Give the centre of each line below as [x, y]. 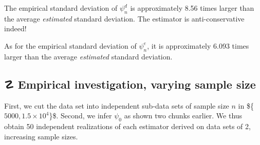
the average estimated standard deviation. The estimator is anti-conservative [124, 18]
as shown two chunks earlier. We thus [183, 116]
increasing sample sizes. [41, 136]
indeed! [15, 28]
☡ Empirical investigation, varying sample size [130, 84]
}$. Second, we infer [80, 116]
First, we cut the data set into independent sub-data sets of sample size [117, 105]
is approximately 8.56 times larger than [192, 8]
